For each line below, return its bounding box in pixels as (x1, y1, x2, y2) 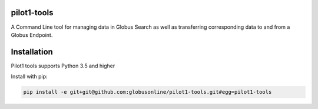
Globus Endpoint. (11, 31, 53, 38)
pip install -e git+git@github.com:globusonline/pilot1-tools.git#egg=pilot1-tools (23, 88, 272, 96)
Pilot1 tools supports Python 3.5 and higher (11, 62, 115, 69)
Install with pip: (11, 73, 48, 80)
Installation (11, 47, 53, 57)
